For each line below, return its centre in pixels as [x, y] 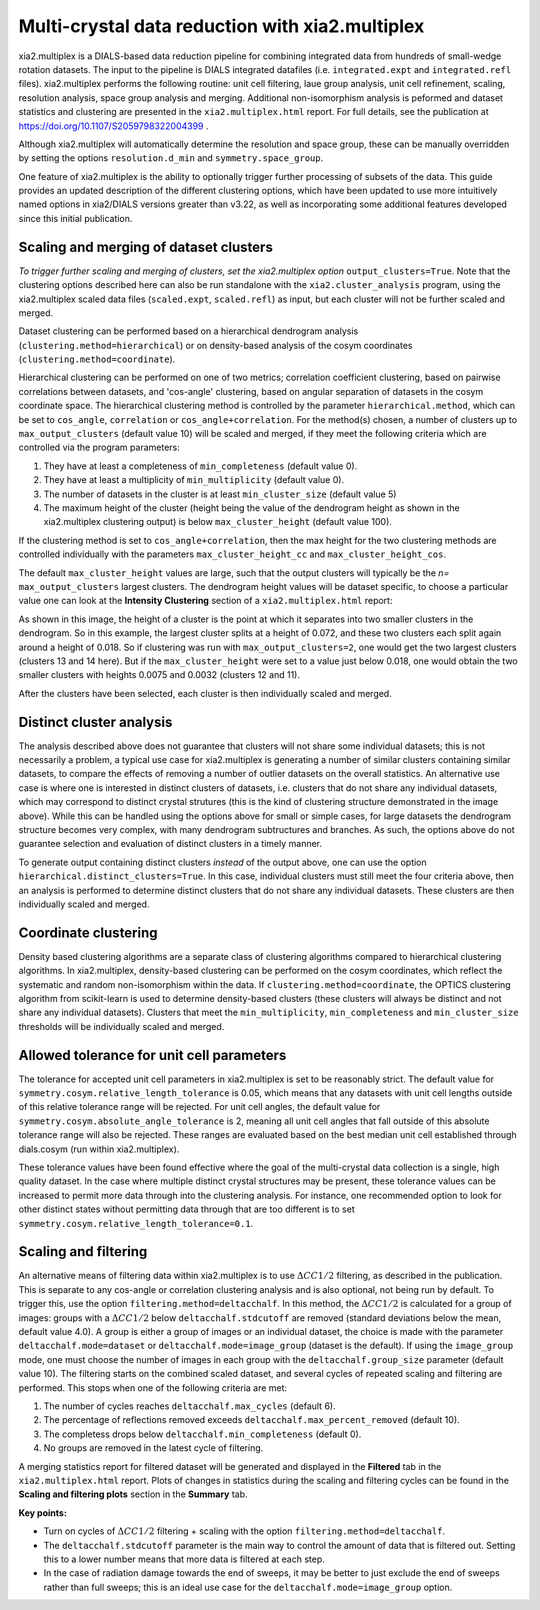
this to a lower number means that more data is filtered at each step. [184, 1559]
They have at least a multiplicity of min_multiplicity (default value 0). [194, 480]
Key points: [42, 1512]
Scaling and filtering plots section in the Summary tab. [133, 1494]
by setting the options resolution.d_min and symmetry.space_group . [171, 158]
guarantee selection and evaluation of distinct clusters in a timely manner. [170, 844]
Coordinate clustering [88, 932]
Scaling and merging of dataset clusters [146, 246]
